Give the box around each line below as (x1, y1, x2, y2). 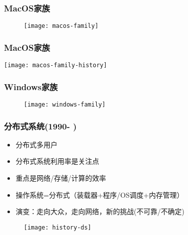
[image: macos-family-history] (4, 62, 107, 69)
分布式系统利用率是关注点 (15, 156, 99, 166)
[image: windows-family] (24, 101, 106, 108)
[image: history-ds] (24, 224, 92, 231)
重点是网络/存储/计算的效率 (15, 173, 106, 183)
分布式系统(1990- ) (4, 119, 77, 132)
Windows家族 (4, 80, 58, 93)
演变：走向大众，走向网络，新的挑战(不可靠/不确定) (15, 206, 185, 217)
